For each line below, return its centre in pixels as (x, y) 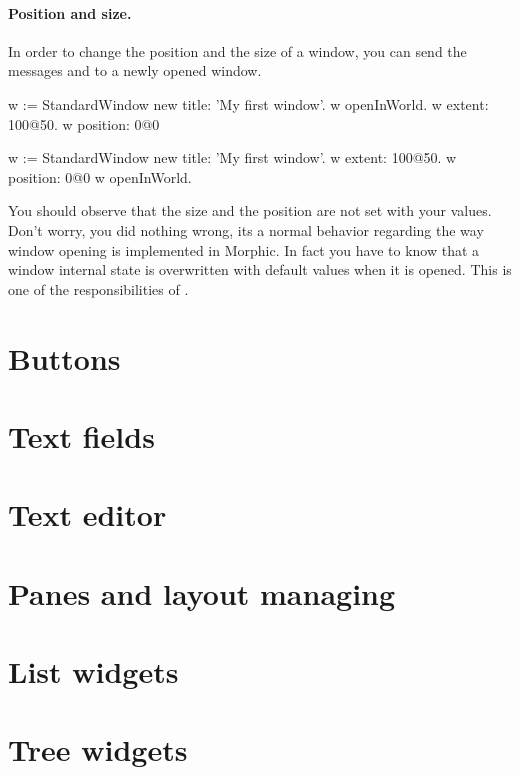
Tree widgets (98, 749)
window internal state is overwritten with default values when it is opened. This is (260, 269)
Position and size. (70, 12)
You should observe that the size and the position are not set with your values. (250, 210)
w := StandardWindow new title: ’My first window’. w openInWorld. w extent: (248, 103)
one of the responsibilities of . (98, 288)
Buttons (64, 357)
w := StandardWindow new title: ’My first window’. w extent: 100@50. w (232, 157)
